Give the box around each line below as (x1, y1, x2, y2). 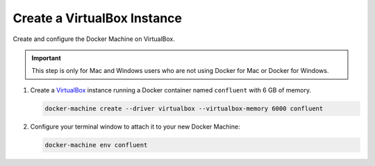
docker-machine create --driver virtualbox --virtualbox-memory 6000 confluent (44, 104, 324, 113)
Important (31, 53, 62, 62)
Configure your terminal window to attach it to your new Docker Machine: (30, 122, 240, 131)
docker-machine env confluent (44, 141, 148, 149)
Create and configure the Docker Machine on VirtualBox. (12, 35, 175, 43)
